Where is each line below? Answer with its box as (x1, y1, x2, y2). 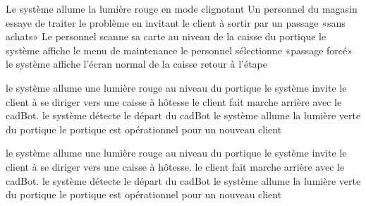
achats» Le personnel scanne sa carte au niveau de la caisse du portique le (6, 29, 327, 44)
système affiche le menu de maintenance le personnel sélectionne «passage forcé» (6, 42, 353, 57)
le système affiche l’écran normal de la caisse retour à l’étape (6, 56, 267, 71)
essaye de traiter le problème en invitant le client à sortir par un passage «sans (6, 15, 346, 30)
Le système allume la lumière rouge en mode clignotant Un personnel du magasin (6, 1, 358, 16)
